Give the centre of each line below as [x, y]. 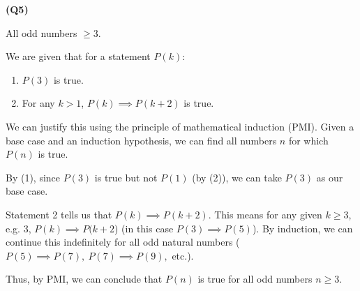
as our [330, 177]
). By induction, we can [302, 228]
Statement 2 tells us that [59, 214]
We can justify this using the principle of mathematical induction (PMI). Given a [180, 126]
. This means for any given [265, 214]
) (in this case [144, 228]
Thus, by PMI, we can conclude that [84, 279]
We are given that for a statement [78, 56]
